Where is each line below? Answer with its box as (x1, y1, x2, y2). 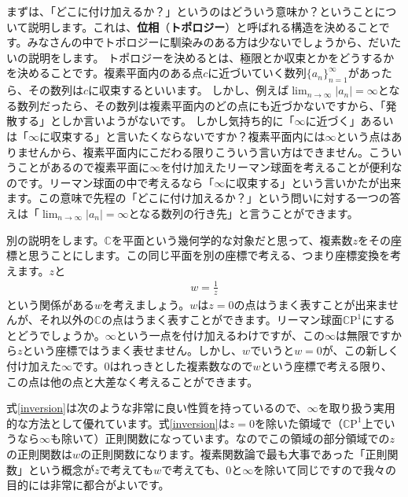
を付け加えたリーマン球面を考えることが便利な (160, 159, 402, 175)
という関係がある (6, 296, 94, 312)
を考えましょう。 (102, 296, 190, 312)
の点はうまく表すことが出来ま (233, 296, 388, 312)
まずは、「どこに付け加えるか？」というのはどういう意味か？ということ (6, 3, 375, 19)
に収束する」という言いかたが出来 (225, 174, 402, 190)
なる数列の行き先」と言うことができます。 (139, 204, 358, 221)
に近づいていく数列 (208, 64, 307, 81)
